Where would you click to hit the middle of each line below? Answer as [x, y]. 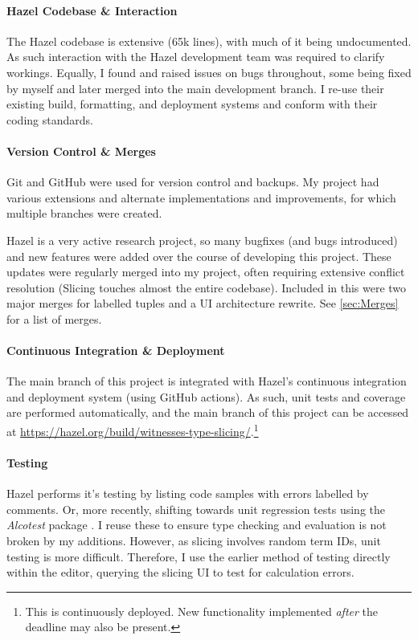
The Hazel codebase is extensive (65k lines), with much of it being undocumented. [209, 41]
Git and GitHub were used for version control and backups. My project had [193, 182]
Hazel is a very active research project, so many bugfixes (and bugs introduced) [202, 240]
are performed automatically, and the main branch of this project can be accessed [208, 412]
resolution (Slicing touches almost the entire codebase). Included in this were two [207, 287]
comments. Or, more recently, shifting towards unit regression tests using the [196, 509]
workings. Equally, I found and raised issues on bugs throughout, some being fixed [209, 72]
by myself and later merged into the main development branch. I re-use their [195, 88]
